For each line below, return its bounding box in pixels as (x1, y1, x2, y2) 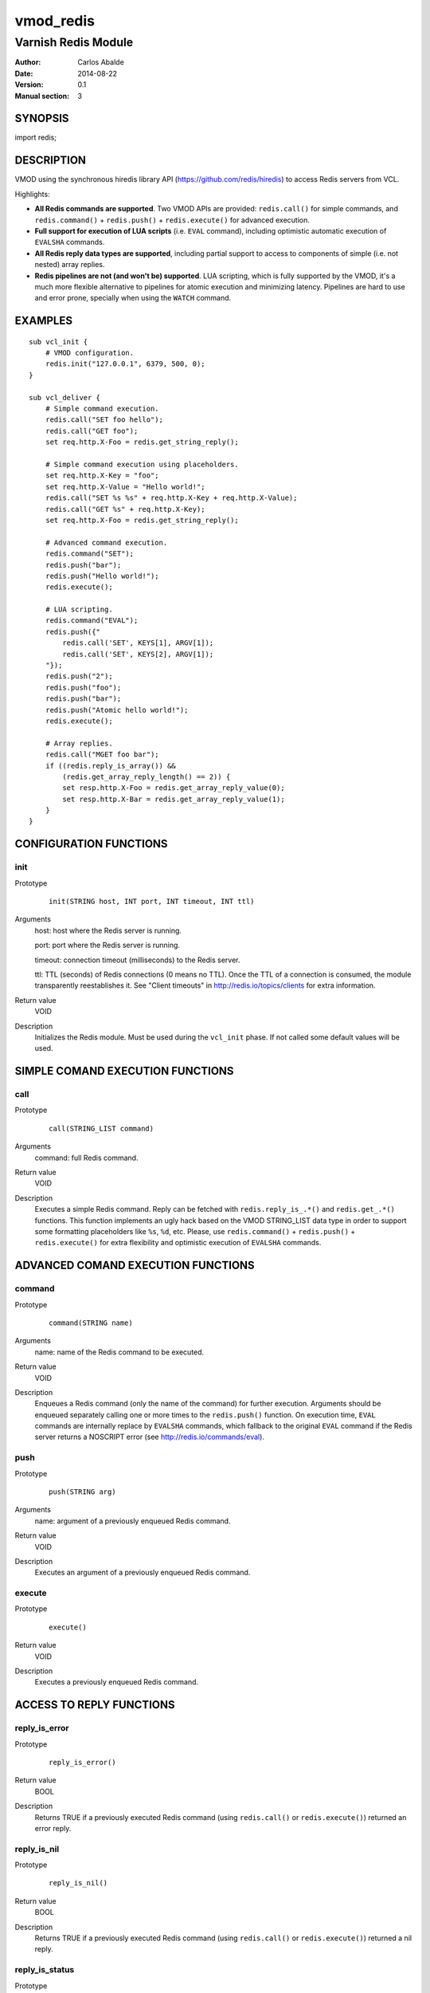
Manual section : (14, 91, 70, 100)
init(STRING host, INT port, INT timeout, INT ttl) (49, 897, 255, 906)
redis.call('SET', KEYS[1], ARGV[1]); (62, 639, 214, 647)
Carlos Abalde (77, 57, 125, 67)
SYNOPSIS (14, 112, 69, 125)
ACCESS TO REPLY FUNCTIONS (14, 1698, 175, 1712)
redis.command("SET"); (45, 549, 135, 558)
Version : (14, 80, 44, 89)
